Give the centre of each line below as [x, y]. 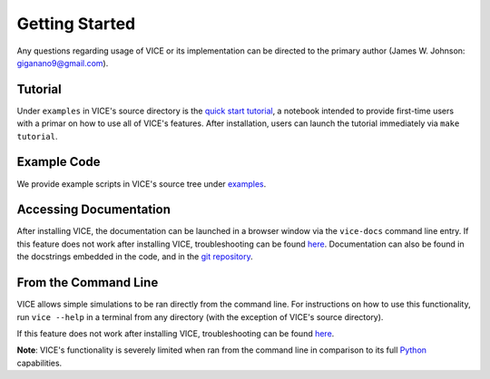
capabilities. [39, 363]
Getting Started [76, 24]
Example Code [59, 162]
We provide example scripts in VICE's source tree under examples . [142, 184]
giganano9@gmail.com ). [63, 63]
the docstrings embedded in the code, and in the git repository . [135, 257]
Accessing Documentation [94, 210]
